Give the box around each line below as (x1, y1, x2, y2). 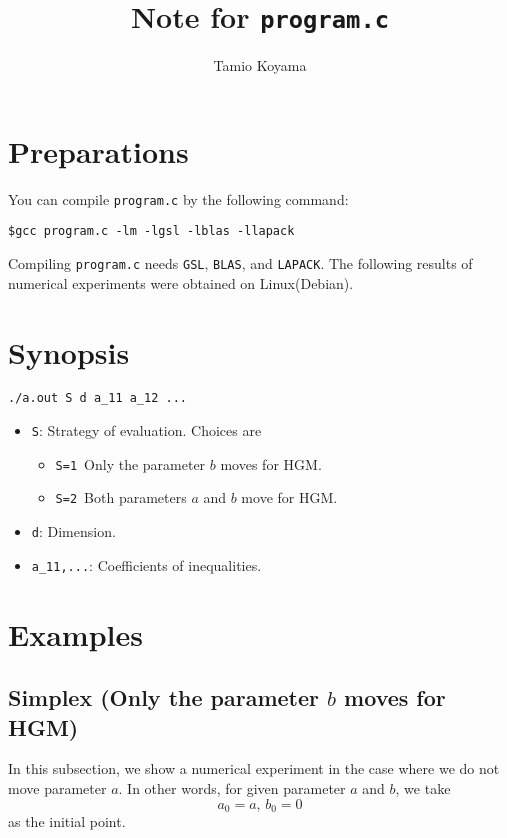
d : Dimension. (31, 521, 116, 542)
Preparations (8, 130, 189, 171)
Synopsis (8, 331, 130, 372)
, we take (395, 777, 451, 798)
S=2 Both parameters (55, 487, 187, 508)
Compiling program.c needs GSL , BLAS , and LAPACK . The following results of (8, 253, 473, 274)
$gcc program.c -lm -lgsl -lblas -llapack (8, 224, 295, 239)
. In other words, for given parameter (118, 777, 346, 798)
